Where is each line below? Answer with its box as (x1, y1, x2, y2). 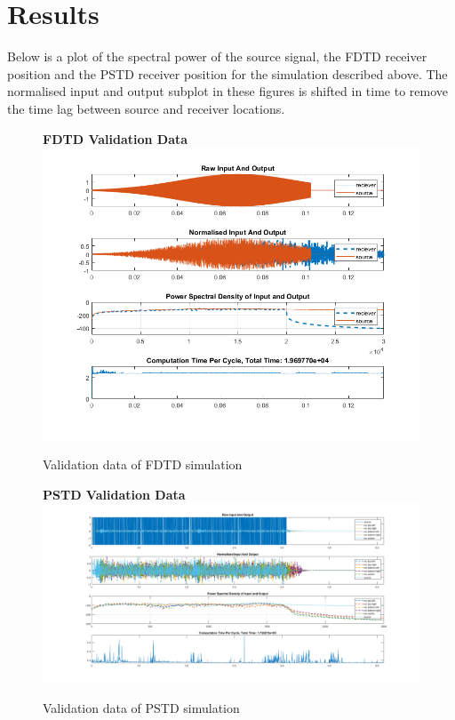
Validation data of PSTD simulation (43, 699, 240, 717)
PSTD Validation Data (43, 484, 186, 503)
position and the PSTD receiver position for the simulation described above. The (7, 64, 448, 83)
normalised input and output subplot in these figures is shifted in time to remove (7, 82, 449, 100)
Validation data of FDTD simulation (43, 455, 243, 474)
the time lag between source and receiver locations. (7, 99, 285, 117)
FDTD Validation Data (43, 129, 188, 148)
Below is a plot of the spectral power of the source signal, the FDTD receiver (7, 47, 427, 66)
